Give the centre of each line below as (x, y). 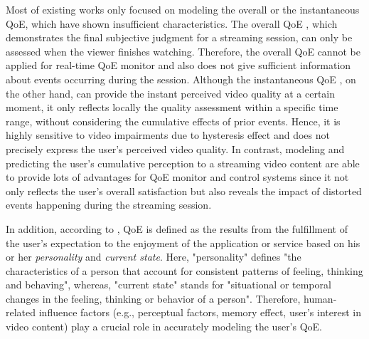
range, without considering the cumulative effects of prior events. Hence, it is (173, 121)
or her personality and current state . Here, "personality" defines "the (154, 257)
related (21, 312)
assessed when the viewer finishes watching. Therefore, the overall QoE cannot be (183, 51)
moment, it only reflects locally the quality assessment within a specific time (172, 107)
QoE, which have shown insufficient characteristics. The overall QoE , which (172, 23)
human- (320, 298)
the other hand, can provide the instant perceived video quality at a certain (171, 93)
